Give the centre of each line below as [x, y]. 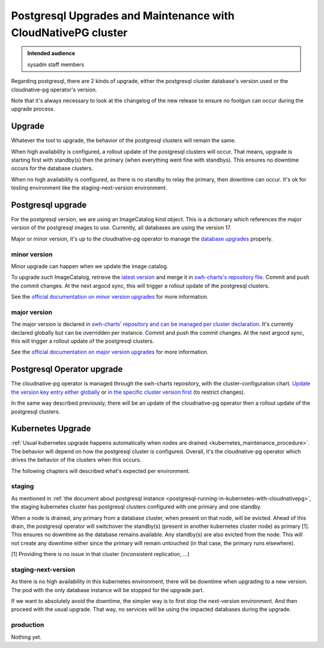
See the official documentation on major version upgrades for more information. [110, 352]
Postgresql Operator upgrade [67, 369]
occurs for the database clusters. [52, 168]
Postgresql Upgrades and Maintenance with [123, 16]
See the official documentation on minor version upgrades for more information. [110, 297]
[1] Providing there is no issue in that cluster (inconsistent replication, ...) [100, 554]
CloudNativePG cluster [69, 32]
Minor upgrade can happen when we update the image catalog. [90, 266]
